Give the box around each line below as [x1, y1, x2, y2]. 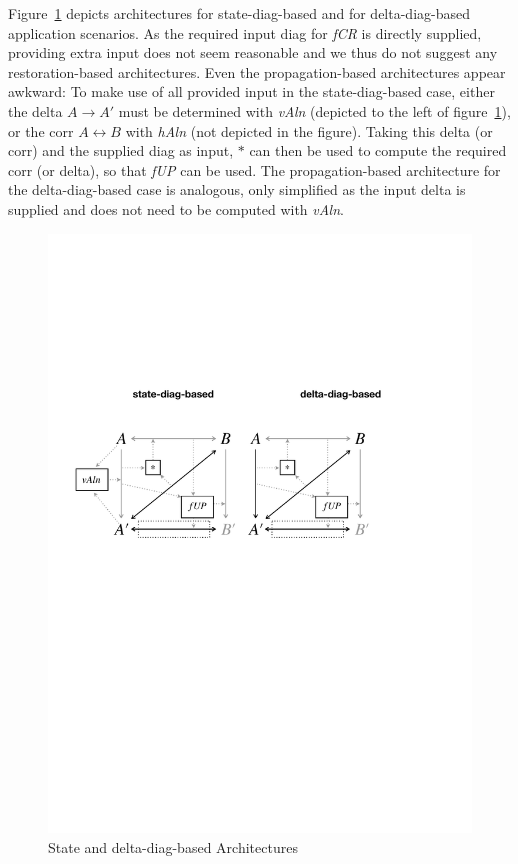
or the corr [8, 120, 74, 141]
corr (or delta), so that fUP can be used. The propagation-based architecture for [8, 159, 501, 180]
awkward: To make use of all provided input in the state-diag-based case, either [8, 81, 495, 102]
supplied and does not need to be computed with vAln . [8, 198, 344, 219]
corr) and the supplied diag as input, [8, 140, 234, 161]
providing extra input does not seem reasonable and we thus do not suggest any [8, 42, 498, 63]
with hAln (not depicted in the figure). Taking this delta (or [125, 120, 493, 141]
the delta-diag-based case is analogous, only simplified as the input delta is [8, 179, 466, 200]
